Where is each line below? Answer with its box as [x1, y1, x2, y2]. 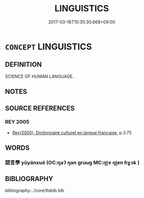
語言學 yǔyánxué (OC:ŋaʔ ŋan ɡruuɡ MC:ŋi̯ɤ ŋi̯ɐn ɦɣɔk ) [5, 159, 140, 166]
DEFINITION [5, 60, 42, 69]
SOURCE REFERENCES [5, 104, 75, 112]
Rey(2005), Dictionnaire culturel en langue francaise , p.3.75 [12, 129, 132, 135]
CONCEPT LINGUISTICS [5, 41, 92, 52]
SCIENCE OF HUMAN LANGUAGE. [5, 73, 74, 79]
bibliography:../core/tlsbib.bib [5, 187, 65, 193]
